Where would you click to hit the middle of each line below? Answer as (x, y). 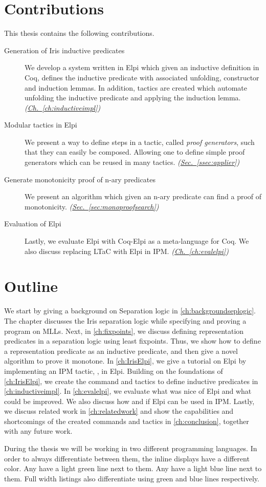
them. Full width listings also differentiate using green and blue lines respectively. (132, 478)
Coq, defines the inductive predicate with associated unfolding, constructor (142, 77)
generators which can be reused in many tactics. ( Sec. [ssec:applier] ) (132, 162)
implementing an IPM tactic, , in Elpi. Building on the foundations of (114, 370)
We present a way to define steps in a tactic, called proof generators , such (140, 142)
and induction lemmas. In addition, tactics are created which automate (136, 87)
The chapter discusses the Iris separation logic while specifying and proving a (125, 320)
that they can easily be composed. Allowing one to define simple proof (135, 152)
